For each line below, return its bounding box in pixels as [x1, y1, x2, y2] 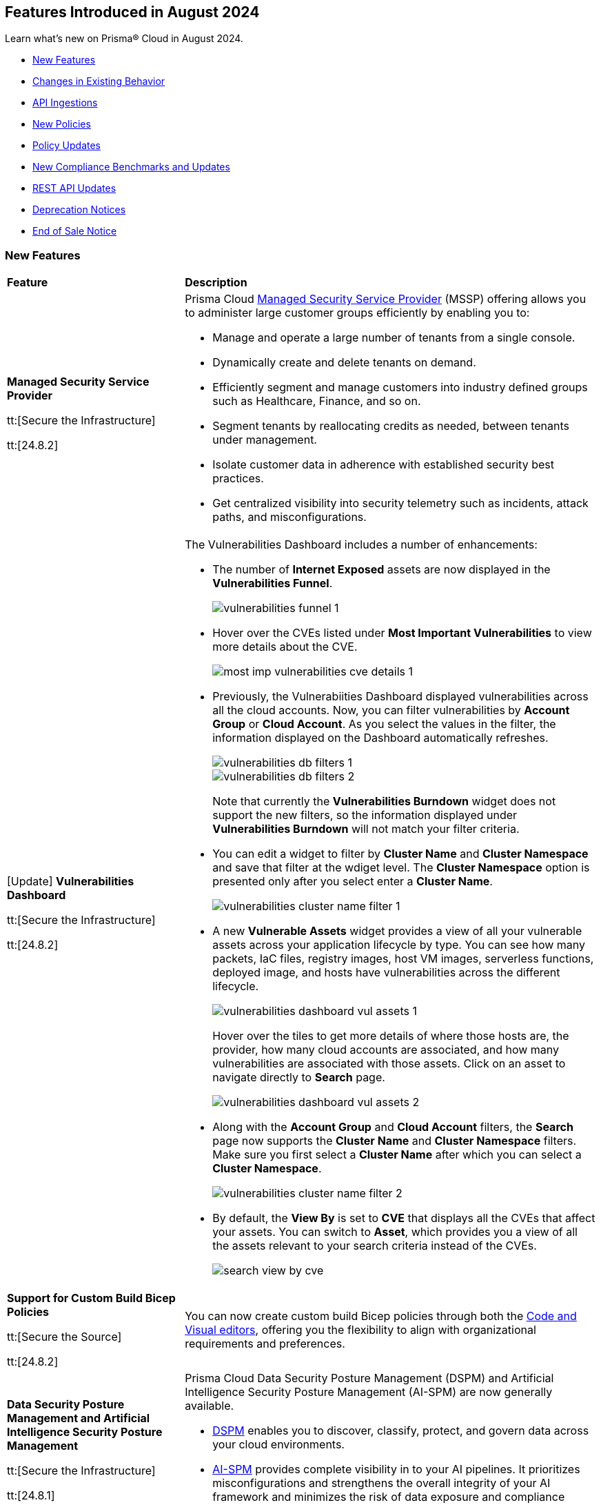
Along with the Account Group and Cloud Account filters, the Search [212, 1120, 573, 1134]
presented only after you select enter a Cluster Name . [212, 874, 493, 889]
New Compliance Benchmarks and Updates [32, 161, 230, 173]
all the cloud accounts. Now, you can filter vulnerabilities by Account [212, 703, 570, 718]
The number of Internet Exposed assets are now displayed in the [212, 562, 551, 577]
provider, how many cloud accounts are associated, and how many [212, 1043, 560, 1057]
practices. [212, 471, 264, 486]
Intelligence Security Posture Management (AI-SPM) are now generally [185, 1385, 553, 1399]
